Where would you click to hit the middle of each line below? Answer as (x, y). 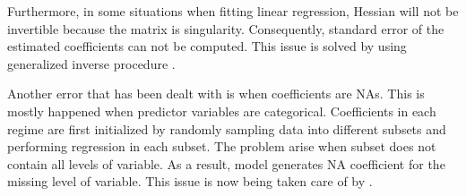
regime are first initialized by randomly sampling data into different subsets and (227, 128)
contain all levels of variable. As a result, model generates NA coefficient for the (226, 163)
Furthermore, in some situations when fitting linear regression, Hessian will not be (233, 11)
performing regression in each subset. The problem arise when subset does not (222, 146)
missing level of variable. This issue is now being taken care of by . (190, 181)
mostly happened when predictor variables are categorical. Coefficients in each (222, 111)
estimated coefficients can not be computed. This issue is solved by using (207, 46)
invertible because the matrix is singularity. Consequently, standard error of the (226, 28)
